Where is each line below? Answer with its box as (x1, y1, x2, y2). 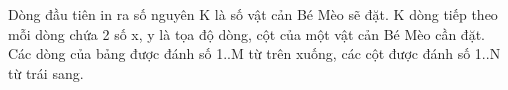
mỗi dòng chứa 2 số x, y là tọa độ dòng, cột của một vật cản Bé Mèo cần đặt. (8, 23, 485, 44)
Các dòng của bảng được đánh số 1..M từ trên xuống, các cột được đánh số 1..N (8, 43, 501, 64)
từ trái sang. (8, 62, 84, 83)
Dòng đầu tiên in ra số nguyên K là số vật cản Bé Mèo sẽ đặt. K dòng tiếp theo (8, 4, 498, 24)
